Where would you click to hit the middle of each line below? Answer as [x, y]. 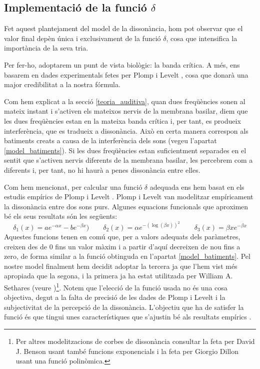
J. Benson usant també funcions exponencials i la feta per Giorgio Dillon [127, 351]
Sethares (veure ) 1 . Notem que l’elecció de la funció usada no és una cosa [116, 286]
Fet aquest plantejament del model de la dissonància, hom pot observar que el [123, 28]
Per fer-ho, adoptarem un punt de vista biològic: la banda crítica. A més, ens [122, 64]
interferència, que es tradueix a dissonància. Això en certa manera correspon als [126, 130]
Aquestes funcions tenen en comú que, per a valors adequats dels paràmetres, [122, 236]
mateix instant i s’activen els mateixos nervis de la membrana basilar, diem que [126, 111]
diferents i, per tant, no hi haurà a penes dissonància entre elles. [102, 169]
